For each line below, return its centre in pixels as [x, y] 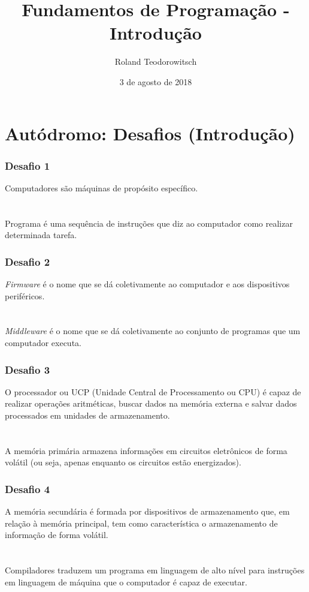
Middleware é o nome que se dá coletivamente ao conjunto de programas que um [153, 331]
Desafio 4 [28, 489]
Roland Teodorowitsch [156, 61]
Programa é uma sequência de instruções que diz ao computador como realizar [149, 223]
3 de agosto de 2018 [156, 81]
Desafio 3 [28, 369]
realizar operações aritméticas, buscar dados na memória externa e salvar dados [151, 403]
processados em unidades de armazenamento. [87, 415]
